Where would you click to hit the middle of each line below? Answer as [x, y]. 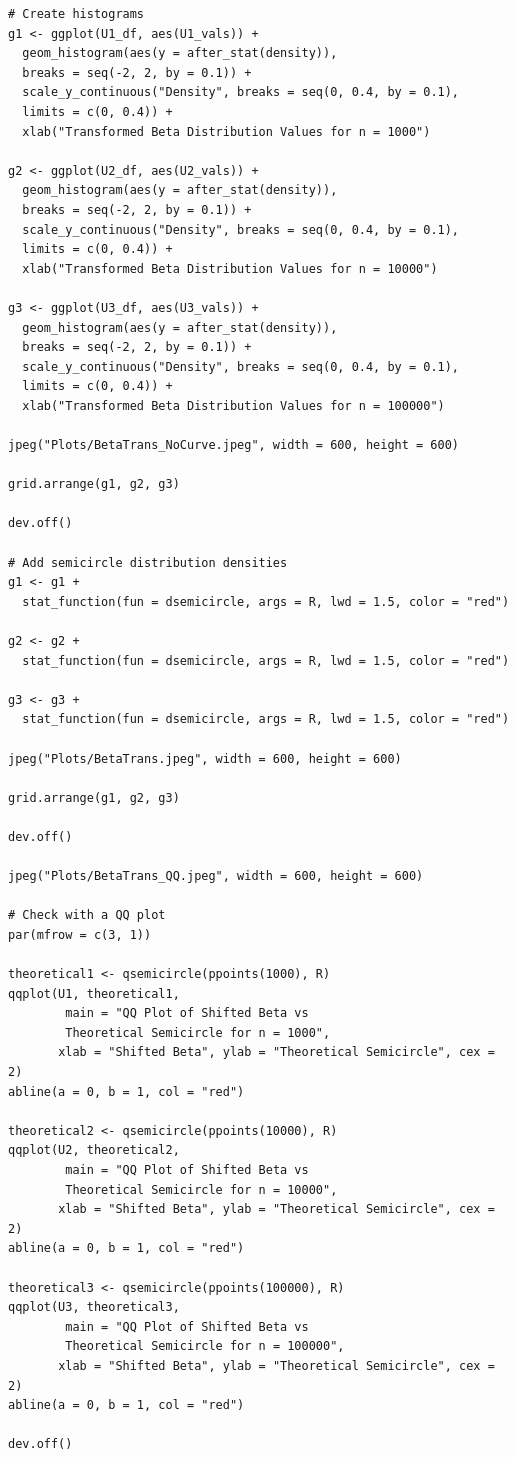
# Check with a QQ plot [87, 915]
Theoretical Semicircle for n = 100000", [205, 1346]
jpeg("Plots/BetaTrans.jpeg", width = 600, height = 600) [205, 758]
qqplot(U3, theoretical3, [94, 1307]
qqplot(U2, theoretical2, [94, 1150]
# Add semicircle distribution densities [148, 562]
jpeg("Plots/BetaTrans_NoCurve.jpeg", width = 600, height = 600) [234, 445]
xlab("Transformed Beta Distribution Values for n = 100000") [233, 405]
